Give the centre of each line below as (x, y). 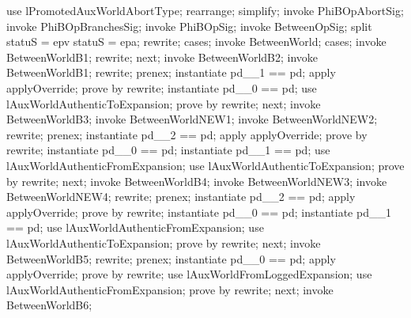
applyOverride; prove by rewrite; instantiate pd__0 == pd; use (162, 87)
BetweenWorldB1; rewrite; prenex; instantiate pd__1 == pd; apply (171, 72)
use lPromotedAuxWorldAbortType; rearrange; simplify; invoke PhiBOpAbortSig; (205, 10)
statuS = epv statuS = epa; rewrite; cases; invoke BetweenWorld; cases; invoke (196, 42)
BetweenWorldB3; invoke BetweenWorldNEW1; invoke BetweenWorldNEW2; (192, 119)
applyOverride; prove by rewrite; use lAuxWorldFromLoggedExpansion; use (189, 274)
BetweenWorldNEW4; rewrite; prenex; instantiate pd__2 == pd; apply (181, 197)
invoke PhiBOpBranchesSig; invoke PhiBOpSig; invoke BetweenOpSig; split (189, 26)
